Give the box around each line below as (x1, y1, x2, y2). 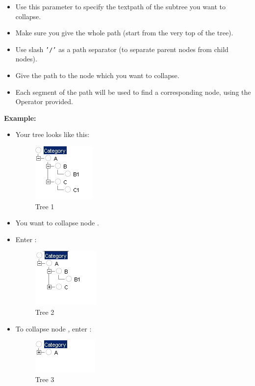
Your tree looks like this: (15, 129, 90, 139)
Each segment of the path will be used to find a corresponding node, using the (15, 86, 251, 97)
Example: (4, 112, 36, 123)
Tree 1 (35, 201, 54, 211)
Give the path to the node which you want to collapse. (15, 70, 179, 81)
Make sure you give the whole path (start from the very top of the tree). (15, 28, 233, 38)
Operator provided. (15, 96, 74, 107)
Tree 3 (35, 374, 54, 384)
